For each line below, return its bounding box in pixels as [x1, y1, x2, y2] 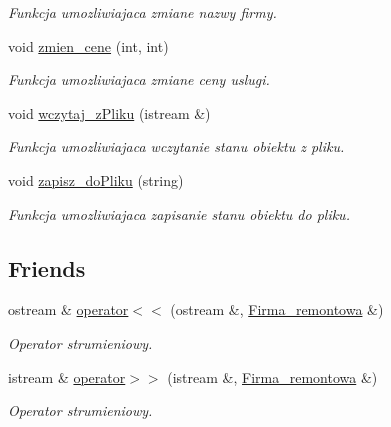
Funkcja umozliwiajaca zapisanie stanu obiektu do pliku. [8, 203, 350, 224]
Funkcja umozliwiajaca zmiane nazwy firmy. [8, 2, 277, 22]
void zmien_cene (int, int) [8, 35, 169, 56]
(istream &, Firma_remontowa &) [167, 366, 378, 387]
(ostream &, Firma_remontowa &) [170, 299, 384, 320]
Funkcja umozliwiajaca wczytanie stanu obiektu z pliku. [8, 136, 345, 157]
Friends [8, 252, 86, 283]
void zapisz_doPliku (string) [8, 169, 184, 190]
